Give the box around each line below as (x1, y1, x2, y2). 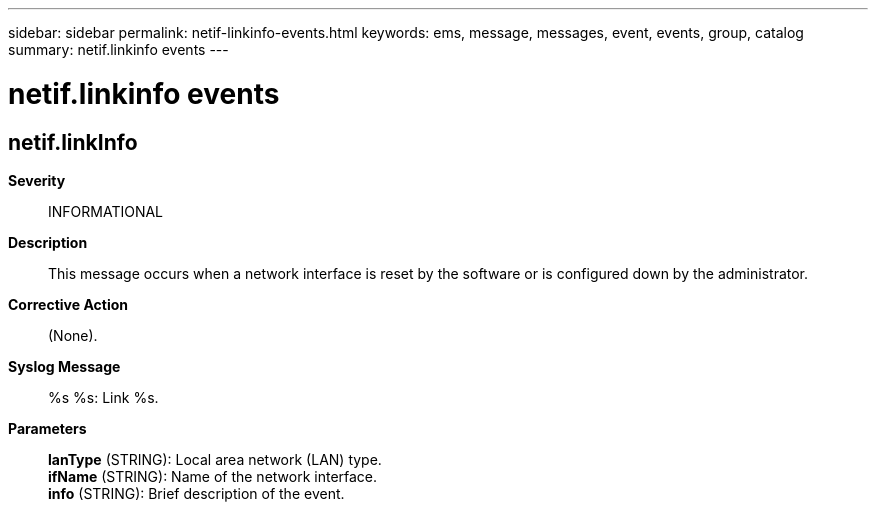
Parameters (8, 419, 87, 437)
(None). (48, 326, 98, 344)
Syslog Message (8, 357, 121, 375)
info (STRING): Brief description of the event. (48, 484, 345, 502)
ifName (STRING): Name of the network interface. (48, 467, 378, 485)
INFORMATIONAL (48, 202, 164, 220)
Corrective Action (8, 295, 128, 313)
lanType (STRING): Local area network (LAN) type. (48, 450, 382, 468)
